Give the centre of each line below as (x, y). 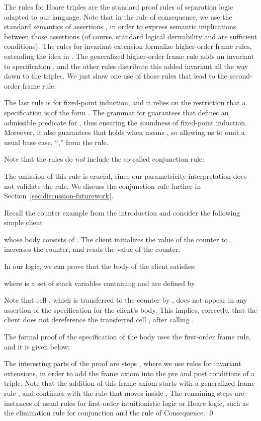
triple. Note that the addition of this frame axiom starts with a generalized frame (129, 383)
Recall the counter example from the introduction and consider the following (122, 212)
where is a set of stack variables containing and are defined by (100, 283)
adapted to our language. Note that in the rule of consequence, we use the (118, 16)
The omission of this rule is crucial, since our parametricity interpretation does (125, 176)
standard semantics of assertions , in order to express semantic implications (120, 26)
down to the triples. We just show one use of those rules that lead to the (116, 76)
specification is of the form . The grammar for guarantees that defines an (116, 112)
